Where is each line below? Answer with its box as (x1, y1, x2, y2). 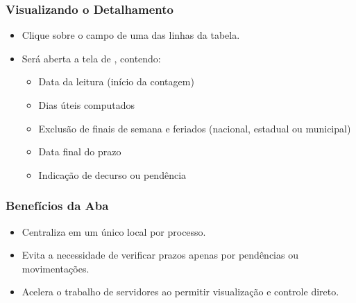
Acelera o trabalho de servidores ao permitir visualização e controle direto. (22, 284, 339, 299)
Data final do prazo (38, 144, 121, 159)
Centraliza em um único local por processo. (22, 224, 206, 239)
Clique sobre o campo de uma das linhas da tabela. (22, 28, 240, 42)
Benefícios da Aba (6, 197, 109, 214)
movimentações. (22, 261, 90, 275)
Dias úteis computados (38, 98, 135, 112)
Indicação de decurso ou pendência (38, 167, 187, 182)
